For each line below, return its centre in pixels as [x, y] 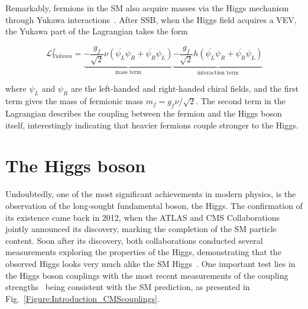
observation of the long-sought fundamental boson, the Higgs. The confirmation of [154, 205]
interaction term [218, 73]
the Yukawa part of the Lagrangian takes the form [97, 31]
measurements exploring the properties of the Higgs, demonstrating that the [143, 252]
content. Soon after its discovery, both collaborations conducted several [134, 240]
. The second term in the [241, 101]
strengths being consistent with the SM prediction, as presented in [128, 287]
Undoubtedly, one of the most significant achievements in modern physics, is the [151, 194]
